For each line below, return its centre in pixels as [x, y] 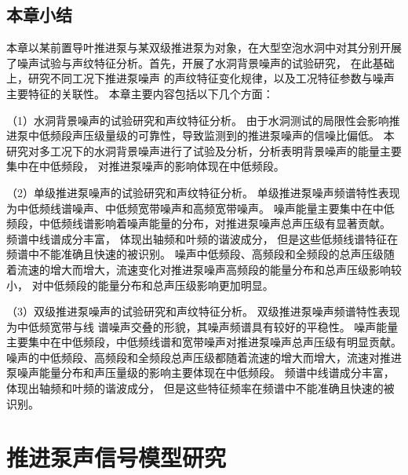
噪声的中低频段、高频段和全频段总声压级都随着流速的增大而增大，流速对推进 [204, 357]
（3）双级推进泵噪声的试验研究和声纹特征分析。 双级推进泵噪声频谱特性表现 [203, 311]
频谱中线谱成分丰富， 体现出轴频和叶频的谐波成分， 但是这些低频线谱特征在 [202, 238]
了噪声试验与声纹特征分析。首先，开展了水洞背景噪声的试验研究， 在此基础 [200, 62]
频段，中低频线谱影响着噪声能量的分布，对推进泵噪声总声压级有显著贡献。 [199, 223]
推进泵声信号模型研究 [117, 457]
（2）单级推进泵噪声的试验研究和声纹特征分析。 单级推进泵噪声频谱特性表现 [203, 192]
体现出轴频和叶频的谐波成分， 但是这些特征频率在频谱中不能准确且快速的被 [200, 388]
